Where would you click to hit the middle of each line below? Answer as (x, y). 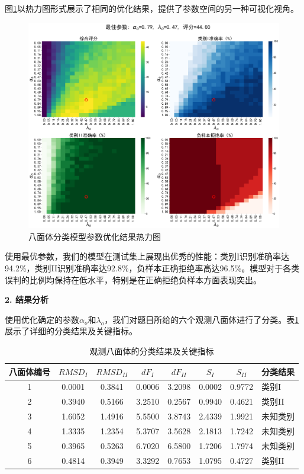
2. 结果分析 (27, 300)
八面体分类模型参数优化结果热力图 (95, 236)
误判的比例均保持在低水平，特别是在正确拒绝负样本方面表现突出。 (133, 279)
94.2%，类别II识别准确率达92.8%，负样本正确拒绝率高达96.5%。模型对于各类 (152, 268)
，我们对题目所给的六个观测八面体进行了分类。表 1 (202, 319)
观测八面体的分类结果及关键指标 (152, 350)
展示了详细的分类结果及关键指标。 (71, 331)
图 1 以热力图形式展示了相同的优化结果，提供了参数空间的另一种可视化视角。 (152, 8)
